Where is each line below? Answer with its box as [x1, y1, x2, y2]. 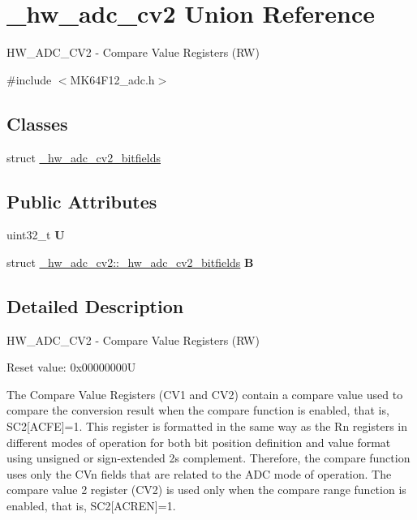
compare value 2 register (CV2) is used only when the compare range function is [6, 481, 406, 498]
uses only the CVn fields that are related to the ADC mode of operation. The [6, 465, 392, 482]
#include [6, 71, 52, 88]
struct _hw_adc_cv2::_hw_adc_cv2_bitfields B [6, 253, 254, 270]
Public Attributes [6, 188, 157, 213]
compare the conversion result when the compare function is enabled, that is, [6, 402, 389, 419]
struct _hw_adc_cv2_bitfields [6, 148, 161, 165]
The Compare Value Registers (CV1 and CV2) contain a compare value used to [6, 385, 403, 402]
